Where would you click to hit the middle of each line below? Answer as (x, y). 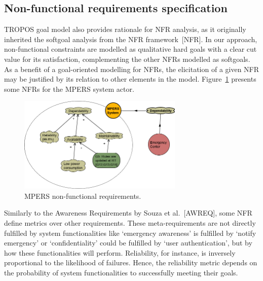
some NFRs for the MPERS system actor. (69, 89)
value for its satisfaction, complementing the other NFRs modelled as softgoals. (127, 59)
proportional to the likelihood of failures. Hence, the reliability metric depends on (131, 262)
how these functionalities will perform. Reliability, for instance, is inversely (120, 252)
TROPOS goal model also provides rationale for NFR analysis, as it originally (125, 29)
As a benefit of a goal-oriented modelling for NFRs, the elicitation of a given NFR (132, 69)
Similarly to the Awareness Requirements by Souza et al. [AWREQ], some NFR (128, 213)
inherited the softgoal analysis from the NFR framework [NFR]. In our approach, (131, 39)
